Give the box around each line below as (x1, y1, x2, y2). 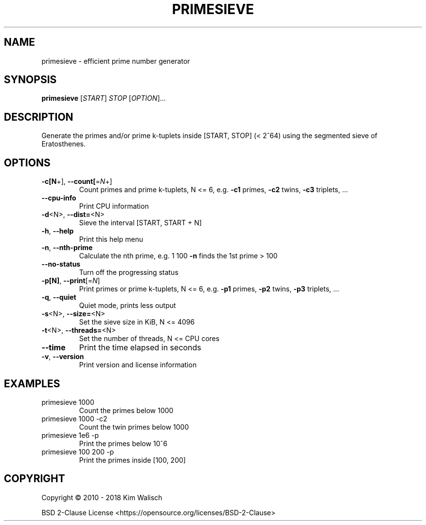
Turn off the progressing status (79, 268, 178, 277)
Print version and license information (79, 361, 197, 369)
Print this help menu (79, 235, 143, 244)
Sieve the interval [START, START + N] (79, 218, 202, 227)
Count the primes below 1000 (79, 406, 174, 415)
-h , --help (41, 227, 74, 235)
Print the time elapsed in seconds (79, 343, 201, 353)
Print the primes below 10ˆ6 (79, 439, 168, 448)
